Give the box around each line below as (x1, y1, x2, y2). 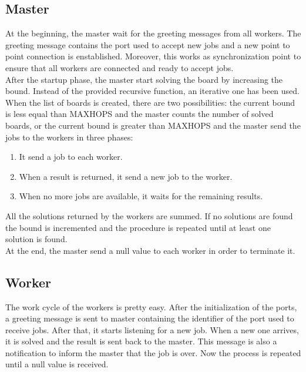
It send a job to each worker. (19, 150, 123, 163)
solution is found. (5, 233, 68, 245)
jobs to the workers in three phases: (5, 130, 133, 143)
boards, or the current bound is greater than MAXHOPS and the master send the (5, 119, 301, 131)
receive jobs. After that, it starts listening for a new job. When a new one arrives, (5, 323, 299, 336)
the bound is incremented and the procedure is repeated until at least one (5, 221, 271, 233)
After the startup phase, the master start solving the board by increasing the (5, 73, 283, 85)
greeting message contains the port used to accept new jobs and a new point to (5, 38, 290, 51)
